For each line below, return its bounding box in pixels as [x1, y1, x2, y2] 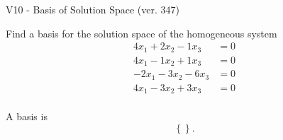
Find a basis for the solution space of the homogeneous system [6, 25, 277, 40]
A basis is [6, 109, 48, 124]
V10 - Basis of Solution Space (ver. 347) [6, 2, 179, 16]
